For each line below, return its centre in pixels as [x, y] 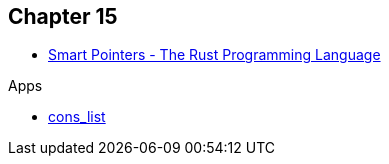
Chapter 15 [63, 16]
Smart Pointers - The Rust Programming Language [214, 55]
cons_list [77, 117]
